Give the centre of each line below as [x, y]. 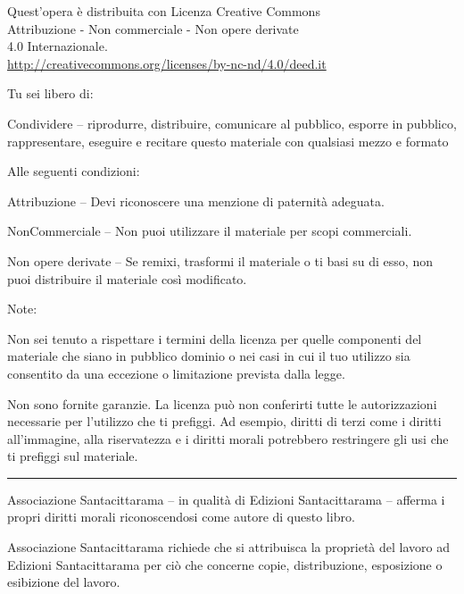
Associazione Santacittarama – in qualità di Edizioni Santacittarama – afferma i [226, 499]
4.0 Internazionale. [58, 46]
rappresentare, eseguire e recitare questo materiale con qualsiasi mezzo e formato [228, 141]
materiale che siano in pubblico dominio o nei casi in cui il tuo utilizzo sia [209, 356]
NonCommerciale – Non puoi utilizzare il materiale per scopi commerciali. [210, 231]
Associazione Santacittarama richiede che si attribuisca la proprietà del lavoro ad [228, 547]
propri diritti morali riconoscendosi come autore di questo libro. [181, 517]
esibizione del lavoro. [64, 582]
